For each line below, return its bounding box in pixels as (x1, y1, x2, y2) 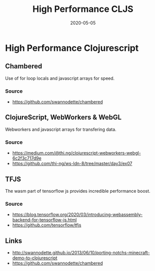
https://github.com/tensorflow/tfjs (12, 222, 81, 228)
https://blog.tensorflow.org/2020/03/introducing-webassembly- (12, 212, 143, 217)
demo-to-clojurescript (12, 255, 58, 261)
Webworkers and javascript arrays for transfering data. (5, 126, 117, 132)
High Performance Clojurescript (5, 42, 139, 54)
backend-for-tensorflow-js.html (12, 217, 77, 223)
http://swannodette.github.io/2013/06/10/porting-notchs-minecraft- (12, 250, 150, 256)
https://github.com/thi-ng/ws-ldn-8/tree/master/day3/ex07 (12, 161, 132, 166)
